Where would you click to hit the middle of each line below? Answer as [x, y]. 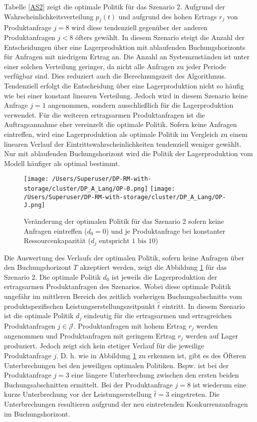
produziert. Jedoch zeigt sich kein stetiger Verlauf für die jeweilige [104, 346]
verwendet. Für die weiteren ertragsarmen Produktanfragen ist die [104, 114]
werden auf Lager [212, 336]
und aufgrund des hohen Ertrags [168, 16]
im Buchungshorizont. [37, 413]
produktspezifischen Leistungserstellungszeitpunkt [80, 306]
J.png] [34, 205]
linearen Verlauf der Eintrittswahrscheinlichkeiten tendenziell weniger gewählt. [123, 144]
